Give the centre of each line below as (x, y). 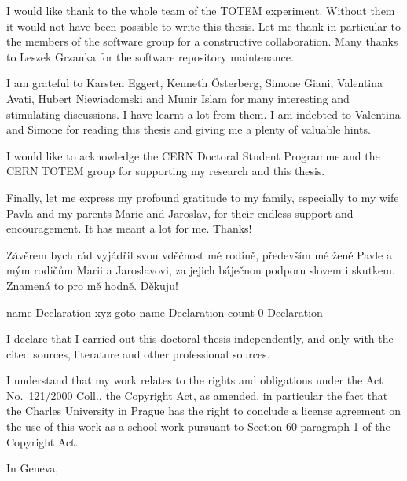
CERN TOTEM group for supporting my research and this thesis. (166, 171)
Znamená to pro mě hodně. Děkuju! (92, 285)
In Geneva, (33, 468)
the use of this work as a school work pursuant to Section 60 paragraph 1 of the (198, 426)
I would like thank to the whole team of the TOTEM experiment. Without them (201, 10)
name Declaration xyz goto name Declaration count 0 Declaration (165, 312)
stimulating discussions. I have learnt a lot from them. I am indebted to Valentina (203, 114)
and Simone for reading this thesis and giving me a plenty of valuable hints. (189, 129)
